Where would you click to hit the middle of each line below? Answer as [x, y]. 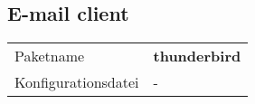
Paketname [50, 56]
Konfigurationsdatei [77, 82]
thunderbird [197, 56]
